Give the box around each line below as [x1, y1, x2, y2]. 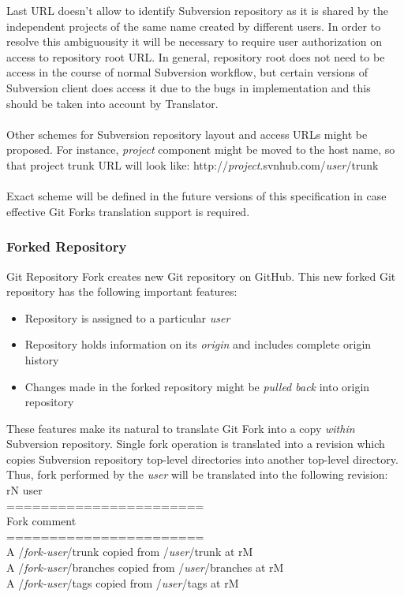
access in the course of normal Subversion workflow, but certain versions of [6, 64, 368, 80]
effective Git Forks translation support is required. [6, 203, 250, 219]
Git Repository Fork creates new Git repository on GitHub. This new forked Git [6, 267, 396, 284]
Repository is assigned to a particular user [24, 309, 230, 326]
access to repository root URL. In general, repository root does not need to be [6, 48, 385, 65]
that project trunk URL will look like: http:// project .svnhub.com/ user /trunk [6, 156, 379, 173]
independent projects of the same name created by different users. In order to [6, 17, 381, 34]
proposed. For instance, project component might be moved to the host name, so [6, 141, 395, 158]
